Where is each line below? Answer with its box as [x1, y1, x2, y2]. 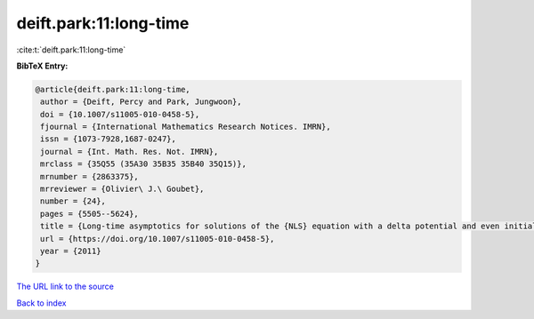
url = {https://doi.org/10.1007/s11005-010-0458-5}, [40, 234, 275, 243]
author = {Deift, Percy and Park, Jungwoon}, [40, 97, 242, 107]
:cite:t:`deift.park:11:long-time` [16, 44, 126, 55]
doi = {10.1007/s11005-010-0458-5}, [40, 109, 200, 119]
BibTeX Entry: [16, 60, 69, 71]
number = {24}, [40, 196, 107, 206]
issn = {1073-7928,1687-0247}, [40, 134, 177, 144]
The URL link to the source [16, 281, 115, 292]
